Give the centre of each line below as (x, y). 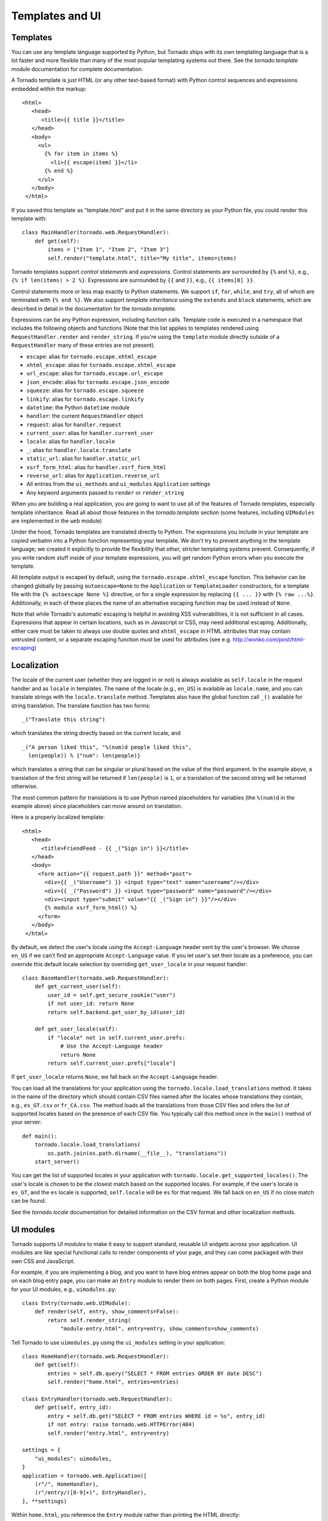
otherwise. (25, 786)
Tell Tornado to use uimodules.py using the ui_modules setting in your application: (118, 1342)
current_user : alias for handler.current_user (90, 433)
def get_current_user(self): (78, 987)
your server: (26, 1122)
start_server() (57, 1161)
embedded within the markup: (49, 89)
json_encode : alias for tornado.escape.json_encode (98, 382)
